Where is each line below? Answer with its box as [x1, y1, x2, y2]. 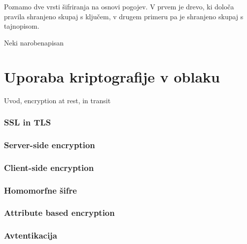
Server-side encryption [4, 138, 95, 151]
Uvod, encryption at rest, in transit [4, 95, 111, 105]
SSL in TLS [4, 116, 51, 128]
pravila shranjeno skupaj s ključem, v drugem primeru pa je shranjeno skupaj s [4, 11, 244, 21]
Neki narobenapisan [4, 37, 64, 47]
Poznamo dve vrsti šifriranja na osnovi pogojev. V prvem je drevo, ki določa [4, 1, 234, 11]
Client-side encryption [4, 161, 94, 173]
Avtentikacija [4, 229, 57, 242]
